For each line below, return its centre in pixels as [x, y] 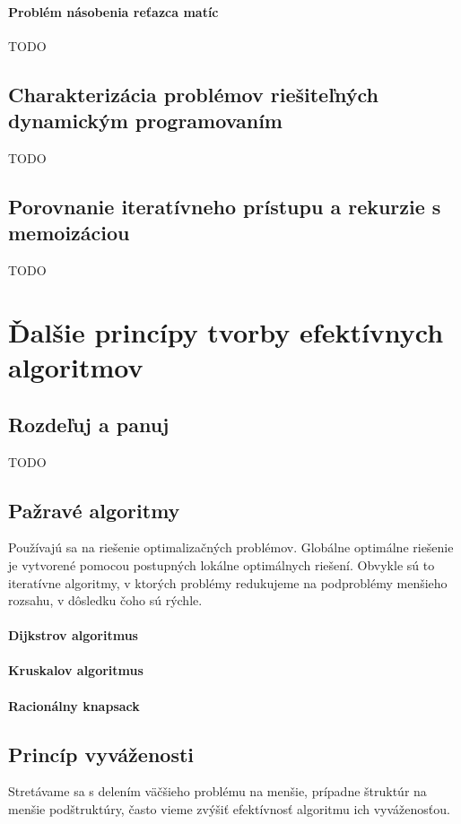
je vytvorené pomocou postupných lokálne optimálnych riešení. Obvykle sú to [222, 564]
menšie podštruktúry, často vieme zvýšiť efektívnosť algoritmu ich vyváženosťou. [229, 809]
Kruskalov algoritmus [76, 670]
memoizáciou [69, 233]
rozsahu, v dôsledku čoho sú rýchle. [105, 600]
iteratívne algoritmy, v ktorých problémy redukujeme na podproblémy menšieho [228, 582]
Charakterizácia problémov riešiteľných [193, 94]
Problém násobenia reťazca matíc [113, 11]
